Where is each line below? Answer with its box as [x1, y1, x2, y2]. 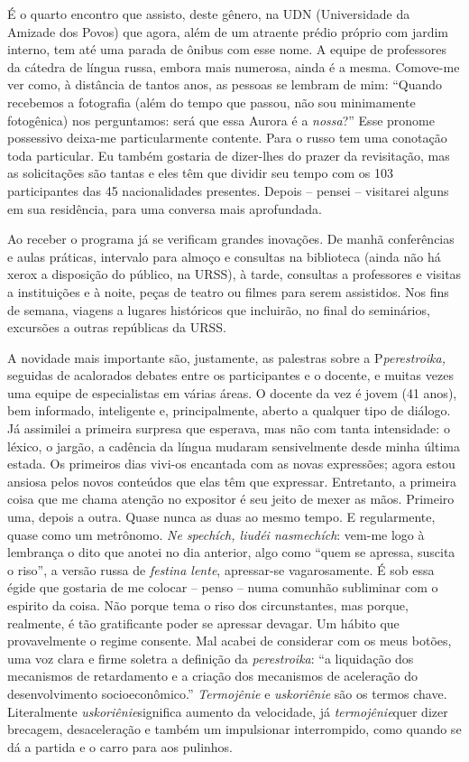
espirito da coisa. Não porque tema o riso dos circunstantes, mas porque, [7, 596, 409, 614]
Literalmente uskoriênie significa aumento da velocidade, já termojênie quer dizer [7, 702, 448, 720]
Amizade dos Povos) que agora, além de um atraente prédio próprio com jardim [7, 22, 449, 41]
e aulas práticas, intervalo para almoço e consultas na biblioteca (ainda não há [7, 246, 441, 265]
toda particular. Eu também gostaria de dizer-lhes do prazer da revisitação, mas [7, 145, 450, 164]
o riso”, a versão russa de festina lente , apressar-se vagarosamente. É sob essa [7, 560, 435, 579]
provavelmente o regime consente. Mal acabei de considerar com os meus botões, [7, 631, 452, 650]
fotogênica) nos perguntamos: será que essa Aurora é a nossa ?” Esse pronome [7, 110, 435, 129]
